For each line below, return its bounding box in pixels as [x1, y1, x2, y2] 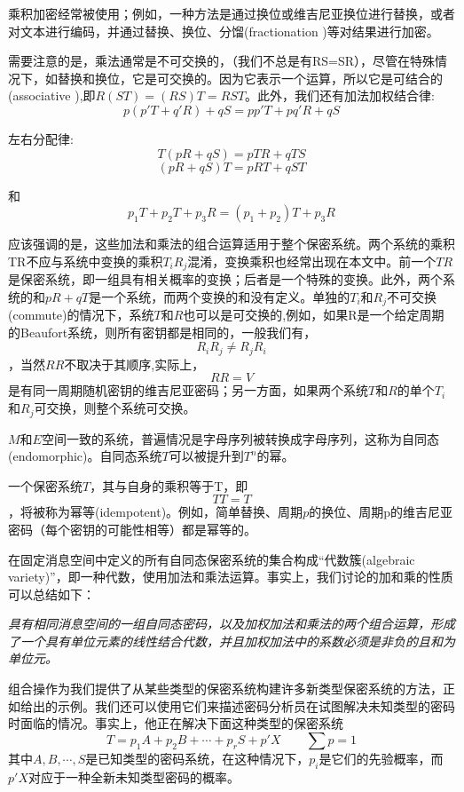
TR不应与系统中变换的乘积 [8, 251, 163, 270]
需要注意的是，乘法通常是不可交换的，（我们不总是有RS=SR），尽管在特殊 [8, 51, 436, 70]
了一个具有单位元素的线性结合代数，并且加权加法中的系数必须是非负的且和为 [8, 631, 455, 650]
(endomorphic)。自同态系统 [8, 447, 162, 465]
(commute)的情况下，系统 [8, 305, 154, 324]
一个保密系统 [8, 476, 83, 495]
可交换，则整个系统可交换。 [34, 399, 196, 417]
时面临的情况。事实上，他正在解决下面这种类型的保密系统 [8, 714, 343, 733]
